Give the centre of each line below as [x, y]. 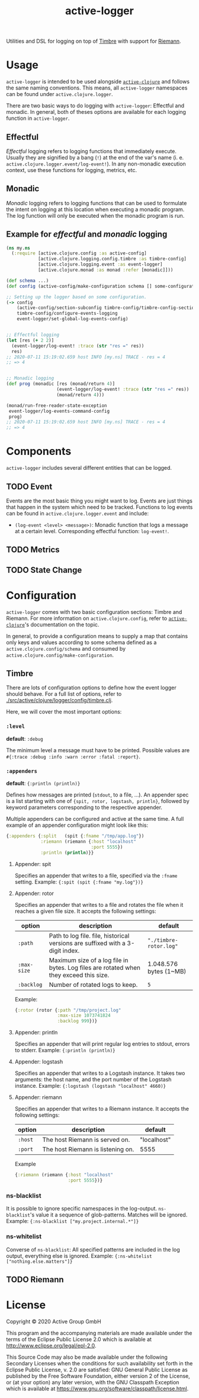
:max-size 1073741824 [84, 1015]
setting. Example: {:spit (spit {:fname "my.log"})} [79, 881]
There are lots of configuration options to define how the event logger [91, 688]
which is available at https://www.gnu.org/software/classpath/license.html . [97, 1389]
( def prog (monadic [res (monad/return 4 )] [61, 384]
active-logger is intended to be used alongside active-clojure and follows [98, 82]
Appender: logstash [39, 1062]
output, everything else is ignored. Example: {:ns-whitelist [79, 1256]
